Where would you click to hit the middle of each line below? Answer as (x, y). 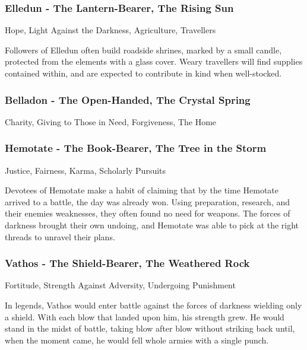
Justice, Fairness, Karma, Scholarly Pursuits (86, 170)
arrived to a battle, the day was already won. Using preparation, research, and (148, 201)
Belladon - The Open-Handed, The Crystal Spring (128, 99)
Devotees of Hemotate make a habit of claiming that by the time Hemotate (142, 190)
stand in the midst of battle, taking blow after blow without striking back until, (150, 328)
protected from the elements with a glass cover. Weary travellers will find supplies (154, 61)
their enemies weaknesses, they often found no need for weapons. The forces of (148, 213)
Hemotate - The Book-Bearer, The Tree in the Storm (136, 148)
